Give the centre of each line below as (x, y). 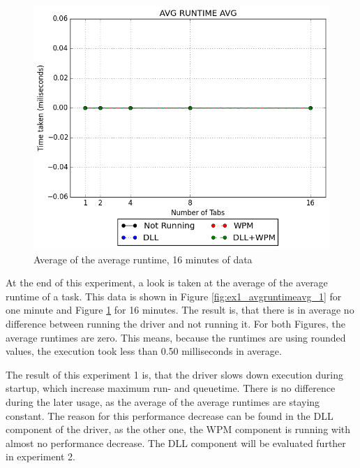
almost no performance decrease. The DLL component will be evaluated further (176, 443)
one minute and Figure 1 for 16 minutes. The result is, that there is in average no (180, 310)
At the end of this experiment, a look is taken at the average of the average (167, 283)
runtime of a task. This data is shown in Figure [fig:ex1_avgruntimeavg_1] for (174, 296)
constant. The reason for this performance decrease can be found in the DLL (170, 415)
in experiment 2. (40, 456)
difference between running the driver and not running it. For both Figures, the (175, 323)
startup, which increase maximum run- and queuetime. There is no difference (171, 388)
